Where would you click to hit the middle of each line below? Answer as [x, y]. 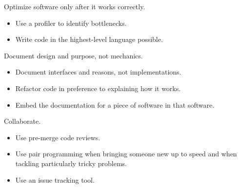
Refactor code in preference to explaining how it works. [98, 88]
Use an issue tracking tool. [55, 179]
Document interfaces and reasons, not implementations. [98, 72]
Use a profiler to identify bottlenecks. [71, 23]
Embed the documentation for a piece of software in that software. [115, 104]
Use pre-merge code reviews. [58, 137]
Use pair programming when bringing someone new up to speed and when [126, 154]
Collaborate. [22, 121]
